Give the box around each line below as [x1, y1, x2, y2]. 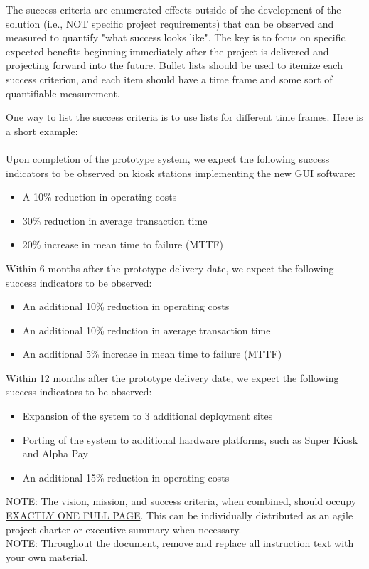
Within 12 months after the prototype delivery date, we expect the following [6, 370, 339, 385]
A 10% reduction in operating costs [22, 189, 177, 204]
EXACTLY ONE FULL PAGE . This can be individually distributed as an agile [6, 508, 353, 523]
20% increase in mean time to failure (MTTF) [22, 237, 224, 252]
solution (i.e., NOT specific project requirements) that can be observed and [6, 16, 334, 31]
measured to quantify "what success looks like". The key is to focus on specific [6, 30, 346, 45]
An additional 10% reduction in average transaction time [22, 322, 271, 337]
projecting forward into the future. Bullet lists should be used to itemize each [6, 58, 343, 73]
